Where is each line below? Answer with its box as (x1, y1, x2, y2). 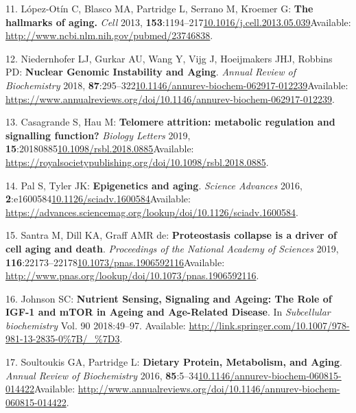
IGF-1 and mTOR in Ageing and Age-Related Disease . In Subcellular (5, 305, 331, 319)
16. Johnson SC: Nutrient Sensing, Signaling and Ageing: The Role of (5, 291, 332, 305)
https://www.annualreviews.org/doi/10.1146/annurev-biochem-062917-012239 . (5, 91, 335, 106)
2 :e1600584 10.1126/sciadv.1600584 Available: (5, 191, 191, 206)
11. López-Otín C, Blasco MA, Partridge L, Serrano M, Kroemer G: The (5, 1, 313, 15)
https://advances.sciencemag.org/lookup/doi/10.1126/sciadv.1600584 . (5, 204, 298, 219)
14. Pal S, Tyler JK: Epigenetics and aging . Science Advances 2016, (5, 178, 302, 192)
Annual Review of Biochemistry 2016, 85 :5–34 (5, 368, 199, 382)
